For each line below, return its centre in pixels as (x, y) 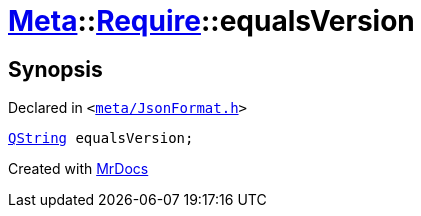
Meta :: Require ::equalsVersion (211, 21)
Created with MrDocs (78, 169)
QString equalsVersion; (101, 138)
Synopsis (55, 69)
